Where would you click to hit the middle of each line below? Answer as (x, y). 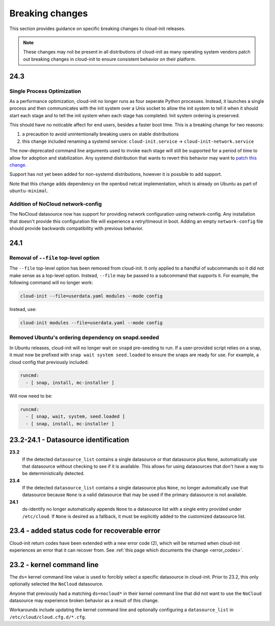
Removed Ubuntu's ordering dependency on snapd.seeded (84, 337)
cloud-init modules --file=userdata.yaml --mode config (91, 323)
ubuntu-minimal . (29, 191)
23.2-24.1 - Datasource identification (69, 440)
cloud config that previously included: (49, 362)
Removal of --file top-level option (54, 257)
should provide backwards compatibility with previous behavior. (76, 228)
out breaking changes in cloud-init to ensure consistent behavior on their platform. (109, 59)
